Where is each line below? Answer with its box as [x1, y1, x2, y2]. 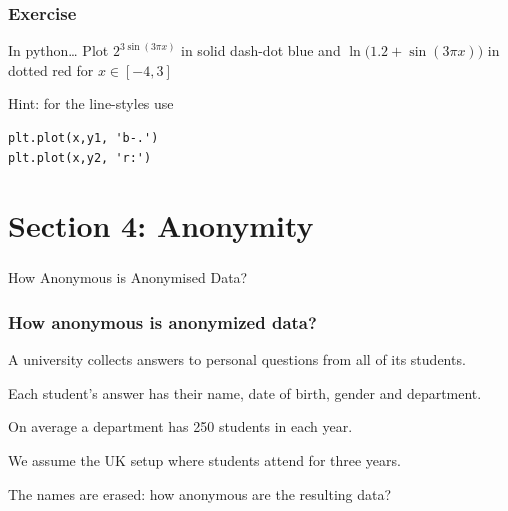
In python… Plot [8, 40, 109, 61]
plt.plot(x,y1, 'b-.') [8, 131, 159, 145]
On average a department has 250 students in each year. [8, 416, 353, 437]
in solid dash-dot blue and [181, 40, 341, 61]
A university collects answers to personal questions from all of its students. [8, 349, 466, 370]
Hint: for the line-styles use [8, 93, 174, 114]
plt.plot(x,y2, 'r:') [8, 150, 152, 165]
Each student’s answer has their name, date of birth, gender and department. [8, 382, 482, 403]
